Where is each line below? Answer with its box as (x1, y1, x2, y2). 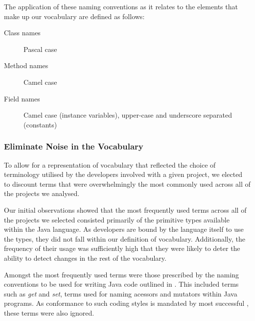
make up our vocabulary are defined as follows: (4, 11, 145, 21)
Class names (4, 27, 41, 38)
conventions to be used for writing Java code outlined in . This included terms (4, 279, 239, 289)
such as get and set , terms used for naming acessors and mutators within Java (4, 288, 237, 298)
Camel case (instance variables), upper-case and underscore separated (23, 110, 232, 120)
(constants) (23, 119, 57, 129)
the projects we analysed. (4, 188, 80, 198)
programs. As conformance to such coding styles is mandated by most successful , (4, 298, 249, 308)
